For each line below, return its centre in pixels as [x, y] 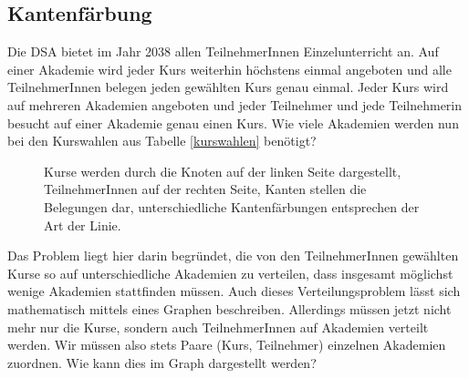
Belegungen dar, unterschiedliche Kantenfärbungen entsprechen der [232, 206]
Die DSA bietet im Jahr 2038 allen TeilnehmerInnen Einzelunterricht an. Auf [223, 51]
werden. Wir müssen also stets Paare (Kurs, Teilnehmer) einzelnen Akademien [227, 345]
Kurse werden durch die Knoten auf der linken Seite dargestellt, [223, 171]
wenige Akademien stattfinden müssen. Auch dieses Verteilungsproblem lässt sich [234, 291]
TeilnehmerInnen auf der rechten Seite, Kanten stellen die [205, 189]
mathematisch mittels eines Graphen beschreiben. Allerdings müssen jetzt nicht [229, 308]
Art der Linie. [83, 225]
